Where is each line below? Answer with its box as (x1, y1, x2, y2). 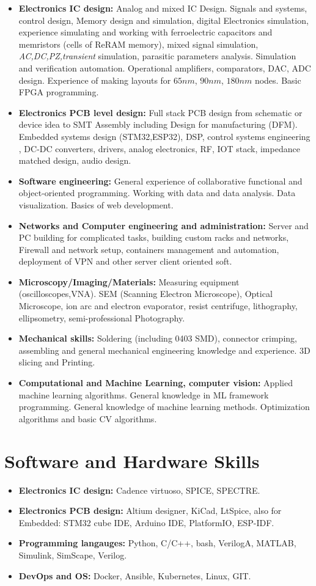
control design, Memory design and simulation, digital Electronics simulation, (18, 13, 309, 26)
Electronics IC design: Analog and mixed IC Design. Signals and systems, (18, 2, 307, 14)
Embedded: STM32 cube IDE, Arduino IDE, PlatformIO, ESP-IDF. (18, 516, 274, 529)
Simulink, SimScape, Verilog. (18, 548, 127, 561)
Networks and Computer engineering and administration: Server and (18, 219, 309, 232)
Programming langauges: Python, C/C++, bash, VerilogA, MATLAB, (18, 537, 296, 549)
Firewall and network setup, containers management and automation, (18, 243, 279, 255)
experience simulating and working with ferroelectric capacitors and (18, 26, 273, 38)
